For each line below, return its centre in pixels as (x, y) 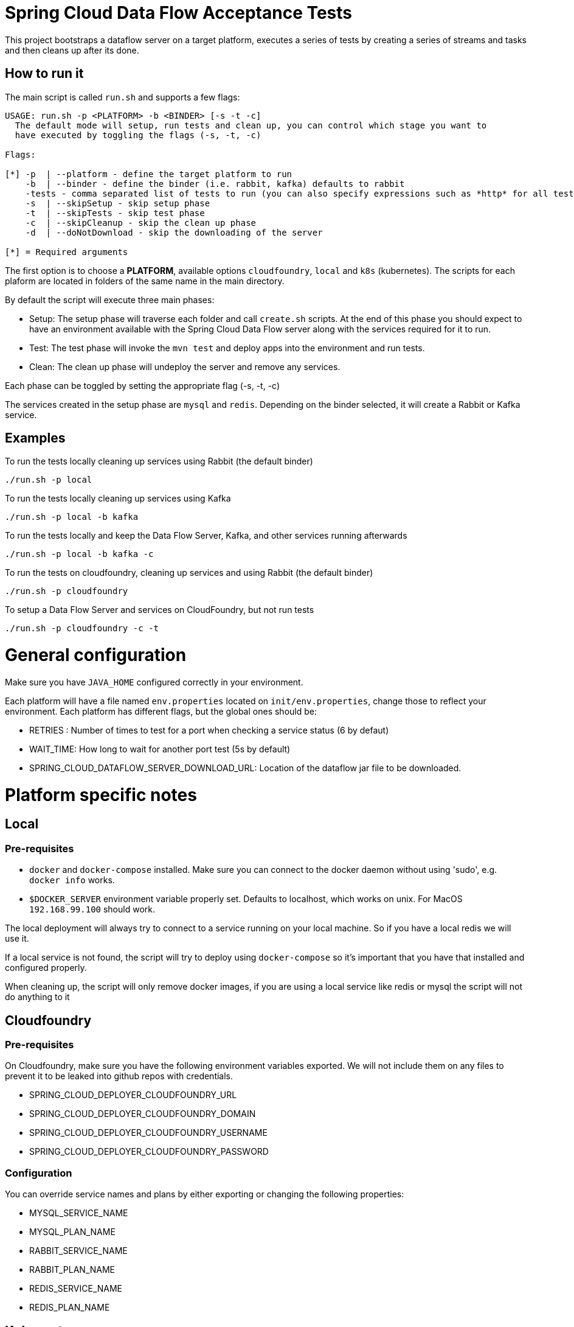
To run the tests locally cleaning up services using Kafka (118, 499)
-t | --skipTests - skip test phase (115, 213)
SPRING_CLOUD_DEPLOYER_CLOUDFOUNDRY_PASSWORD (149, 1152)
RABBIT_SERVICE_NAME (78, 1251)
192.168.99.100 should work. (92, 909)
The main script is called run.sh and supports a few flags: (123, 97)
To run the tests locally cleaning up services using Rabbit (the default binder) (159, 461)
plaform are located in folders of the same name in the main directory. (145, 281)
